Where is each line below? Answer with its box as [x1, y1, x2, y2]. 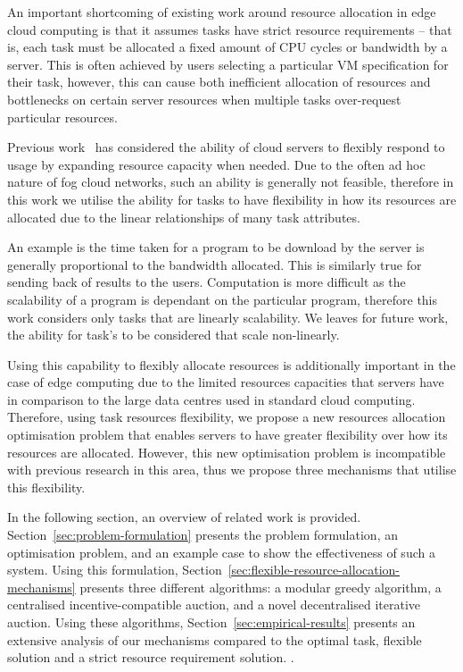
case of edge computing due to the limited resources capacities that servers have [7, 373, 444, 391]
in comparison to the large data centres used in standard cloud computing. [7, 390, 416, 408]
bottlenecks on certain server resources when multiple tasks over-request [7, 89, 401, 108]
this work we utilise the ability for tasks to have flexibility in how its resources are [7, 189, 457, 208]
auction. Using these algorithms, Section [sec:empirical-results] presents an [7, 613, 416, 631]
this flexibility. [7, 477, 86, 496]
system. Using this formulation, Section [7, 560, 222, 579]
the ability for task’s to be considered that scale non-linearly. [7, 325, 340, 344]
